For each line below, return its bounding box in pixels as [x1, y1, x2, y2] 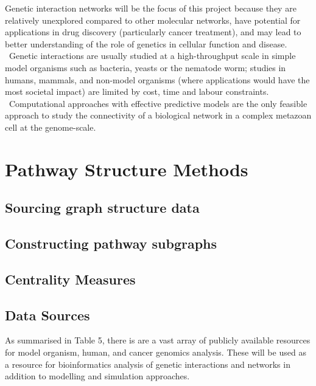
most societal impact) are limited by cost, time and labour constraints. [5, 85, 269, 98]
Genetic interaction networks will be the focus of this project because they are [5, 2, 297, 14]
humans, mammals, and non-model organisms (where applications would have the [5, 73, 310, 86]
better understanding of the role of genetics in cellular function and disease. [5, 37, 287, 50]
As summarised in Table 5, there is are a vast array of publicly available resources [5, 334, 311, 346]
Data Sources [5, 305, 90, 324]
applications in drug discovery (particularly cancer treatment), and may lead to [5, 26, 301, 38]
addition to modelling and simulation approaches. [5, 370, 190, 382]
